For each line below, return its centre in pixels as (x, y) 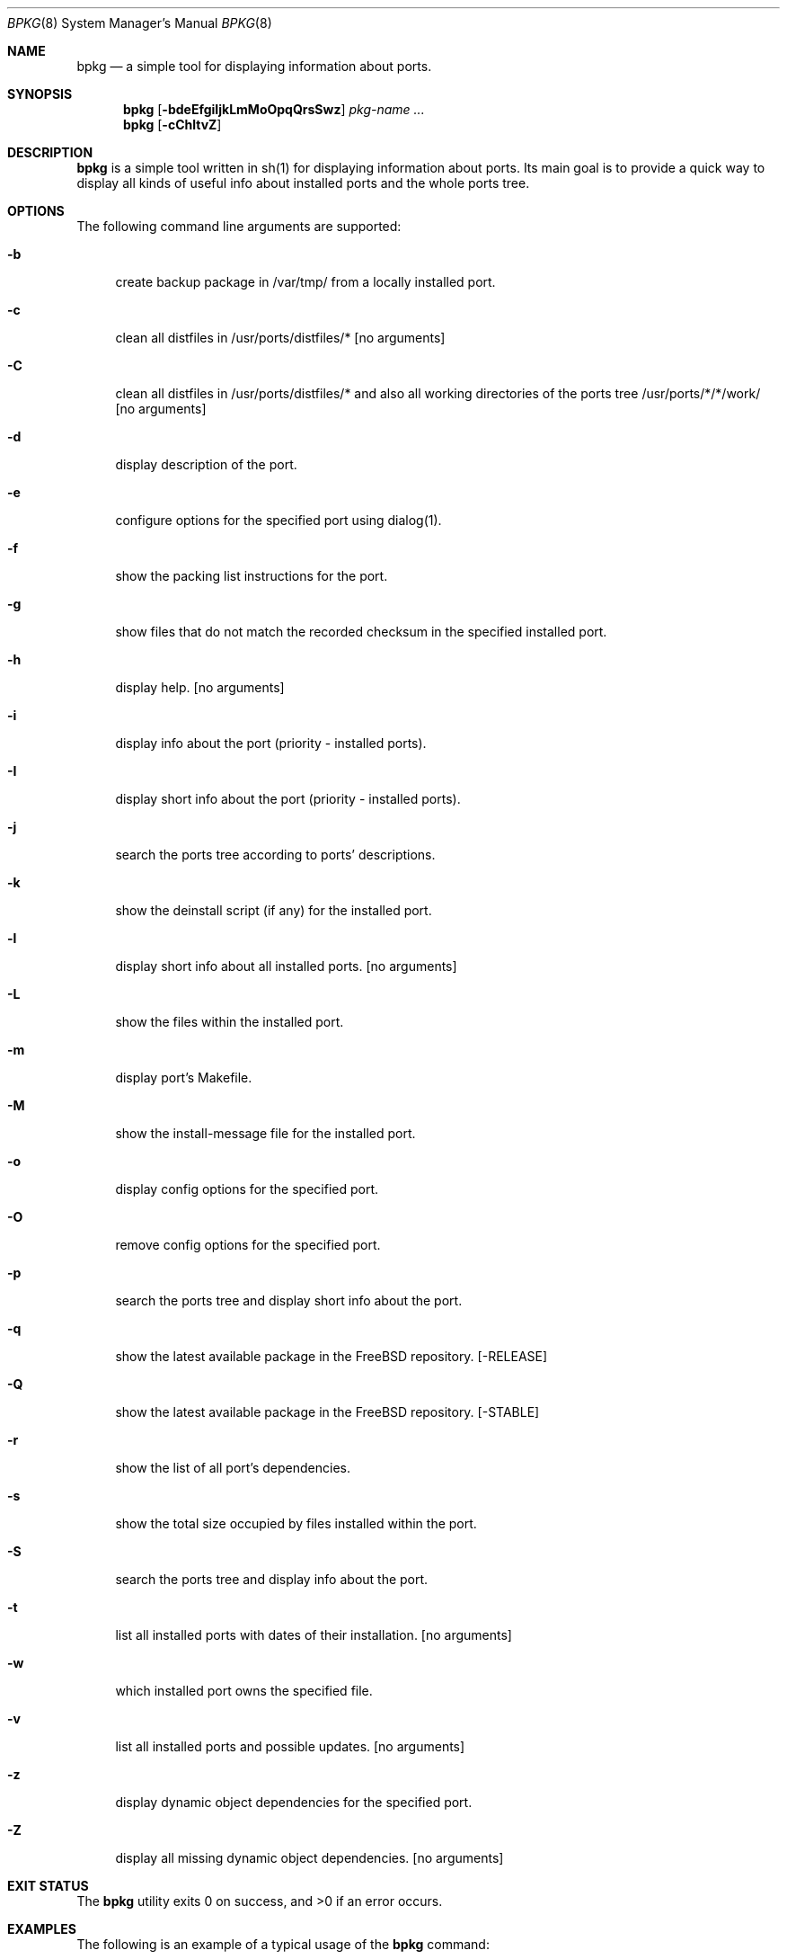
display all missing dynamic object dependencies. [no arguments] (309, 1858)
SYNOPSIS (40, 94)
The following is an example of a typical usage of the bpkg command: (283, 1944)
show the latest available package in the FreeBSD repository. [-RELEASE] (332, 1356)
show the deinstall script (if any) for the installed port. (274, 910)
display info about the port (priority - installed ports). (271, 743)
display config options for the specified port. (247, 1189)
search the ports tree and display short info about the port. (289, 1300)
